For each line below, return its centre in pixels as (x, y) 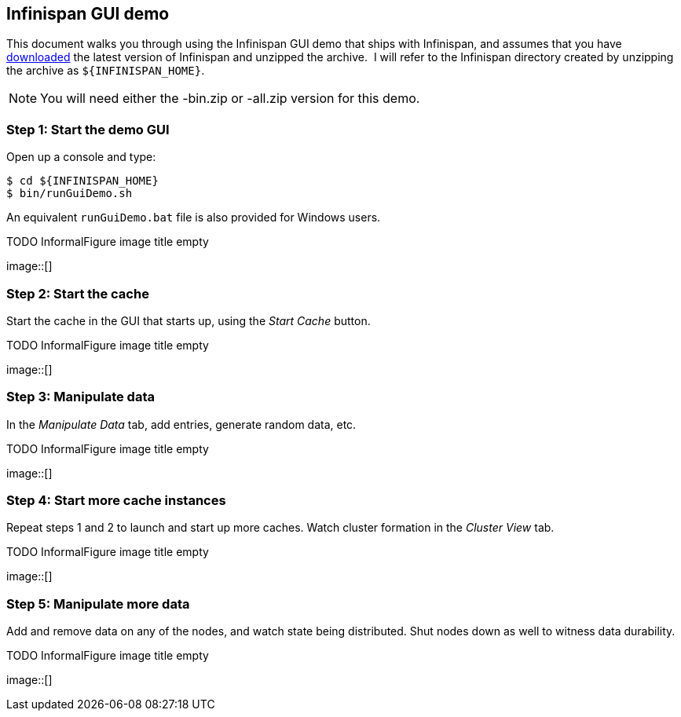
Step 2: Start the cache (78, 293)
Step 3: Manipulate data (81, 397)
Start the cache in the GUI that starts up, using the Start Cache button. (189, 320)
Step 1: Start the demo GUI (88, 129)
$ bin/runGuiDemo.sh (70, 194)
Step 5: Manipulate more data (98, 604)
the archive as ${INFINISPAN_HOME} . (106, 71)
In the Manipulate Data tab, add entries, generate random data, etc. (181, 424)
